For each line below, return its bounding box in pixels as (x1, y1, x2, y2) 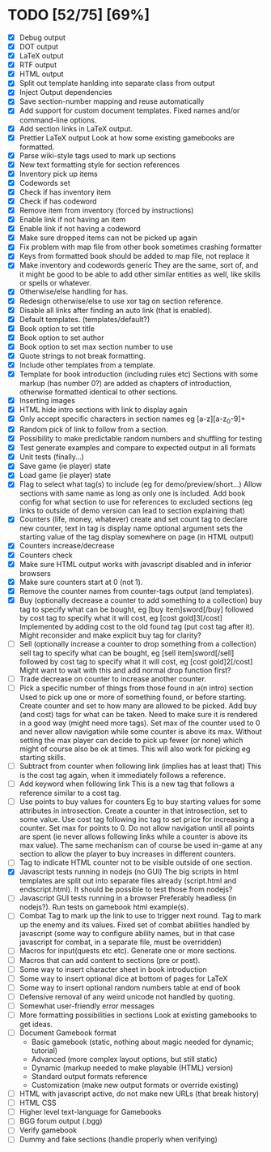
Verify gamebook (19, 1125, 78, 1135)
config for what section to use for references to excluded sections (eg (19, 497, 253, 507)
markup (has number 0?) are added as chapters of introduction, (19, 379, 232, 389)
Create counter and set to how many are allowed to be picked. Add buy (19, 701, 257, 711)
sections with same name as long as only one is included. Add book (19, 488, 246, 498)
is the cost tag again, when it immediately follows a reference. (19, 771, 227, 780)
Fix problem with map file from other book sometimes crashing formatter (19, 242, 262, 252)
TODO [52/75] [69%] (7, 6, 150, 24)
